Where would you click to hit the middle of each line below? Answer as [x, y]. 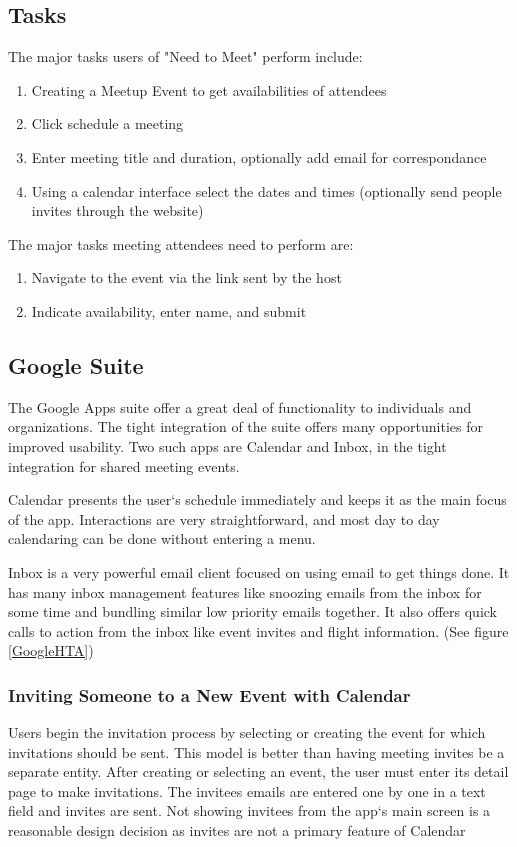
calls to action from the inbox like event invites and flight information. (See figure [258, 630]
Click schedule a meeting [107, 123]
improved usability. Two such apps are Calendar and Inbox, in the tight [227, 445]
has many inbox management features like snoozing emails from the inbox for [245, 591]
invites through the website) [117, 210]
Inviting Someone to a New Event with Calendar [209, 694]
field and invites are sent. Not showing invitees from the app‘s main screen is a [249, 810]
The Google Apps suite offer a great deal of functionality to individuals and [240, 406]
